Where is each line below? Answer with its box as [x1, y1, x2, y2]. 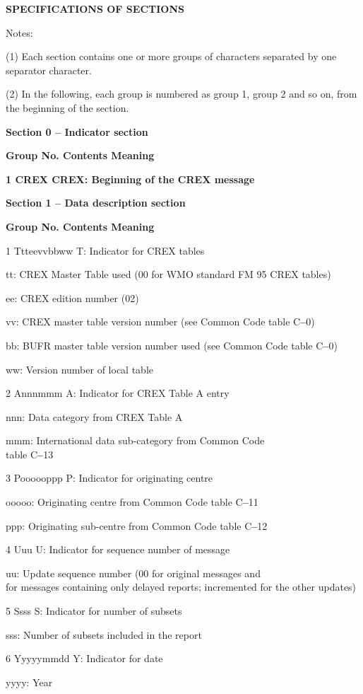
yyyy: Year [6, 674, 53, 689]
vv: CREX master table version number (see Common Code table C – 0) [6, 314, 315, 329]
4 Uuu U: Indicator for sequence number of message [6, 542, 230, 557]
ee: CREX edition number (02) [6, 290, 139, 305]
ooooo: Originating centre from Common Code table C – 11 [6, 495, 258, 509]
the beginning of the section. [6, 100, 129, 115]
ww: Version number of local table [6, 362, 153, 376]
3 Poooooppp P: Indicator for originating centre [6, 470, 213, 485]
